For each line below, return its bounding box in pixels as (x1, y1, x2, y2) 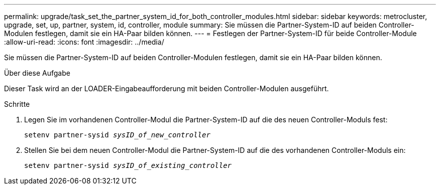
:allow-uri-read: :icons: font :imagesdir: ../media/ (4, 38, 164, 46)
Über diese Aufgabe (4, 69, 70, 77)
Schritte (4, 100, 30, 108)
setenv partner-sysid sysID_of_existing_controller (24, 161, 232, 169)
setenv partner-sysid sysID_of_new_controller (24, 131, 210, 139)
